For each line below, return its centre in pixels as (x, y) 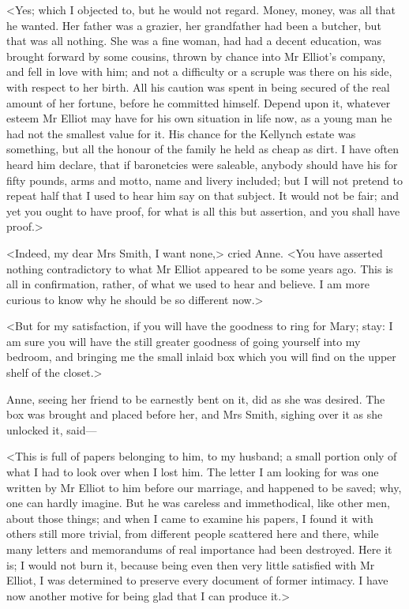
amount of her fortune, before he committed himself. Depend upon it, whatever (199, 102)
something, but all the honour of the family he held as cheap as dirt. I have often (203, 149)
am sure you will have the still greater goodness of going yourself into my (184, 341)
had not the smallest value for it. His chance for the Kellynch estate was (181, 133)
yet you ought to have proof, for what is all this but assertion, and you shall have (203, 211)
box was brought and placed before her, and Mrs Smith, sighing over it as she (195, 414)
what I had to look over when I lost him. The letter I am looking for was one (193, 472)
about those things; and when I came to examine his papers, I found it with (190, 518)
